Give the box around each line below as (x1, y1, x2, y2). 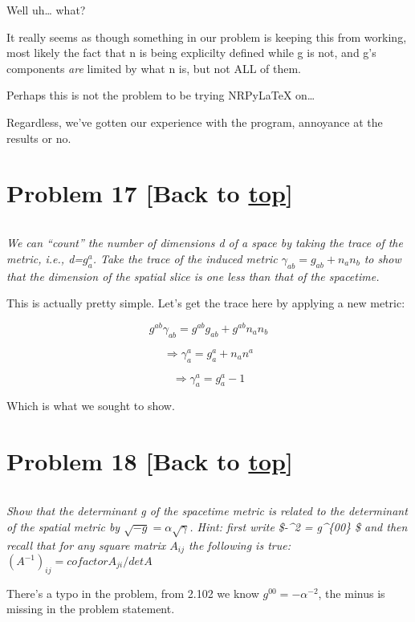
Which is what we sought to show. (6, 397, 175, 414)
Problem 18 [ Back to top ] (6, 445, 293, 478)
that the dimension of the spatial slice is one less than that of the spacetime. (6, 267, 380, 284)
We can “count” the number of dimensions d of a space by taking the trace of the (6, 234, 403, 251)
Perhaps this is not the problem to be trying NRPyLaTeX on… (6, 87, 315, 104)
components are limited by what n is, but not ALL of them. (6, 59, 302, 76)
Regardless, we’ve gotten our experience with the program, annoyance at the (6, 113, 383, 130)
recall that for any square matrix (6, 536, 166, 553)
